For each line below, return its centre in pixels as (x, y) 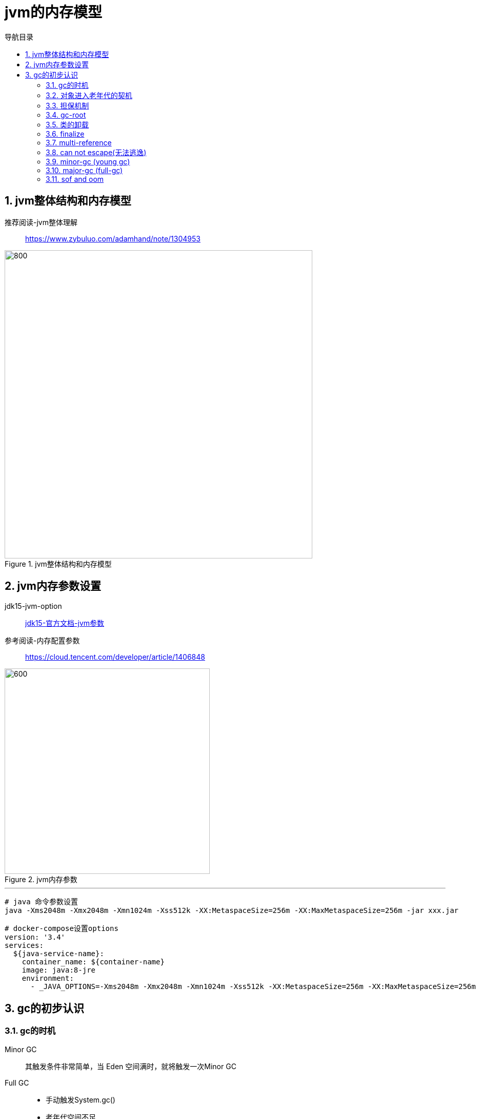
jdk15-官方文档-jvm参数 (65, 623)
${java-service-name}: (58, 954)
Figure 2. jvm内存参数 (41, 880)
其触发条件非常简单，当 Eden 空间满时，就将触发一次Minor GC (131, 1066)
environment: (48, 978)
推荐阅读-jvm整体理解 (41, 222)
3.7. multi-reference (79, 142)
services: (24, 946)
